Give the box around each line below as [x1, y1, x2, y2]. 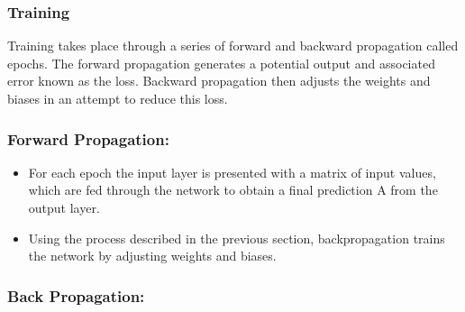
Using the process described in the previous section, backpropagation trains [28, 228, 445, 247]
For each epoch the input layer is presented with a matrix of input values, [28, 162, 436, 181]
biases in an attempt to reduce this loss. [7, 89, 228, 107]
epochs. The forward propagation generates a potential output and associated [7, 53, 435, 72]
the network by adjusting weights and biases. [28, 246, 277, 265]
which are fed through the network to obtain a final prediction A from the [28, 180, 438, 199]
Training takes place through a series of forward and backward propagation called [7, 36, 459, 55]
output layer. [28, 198, 100, 216]
